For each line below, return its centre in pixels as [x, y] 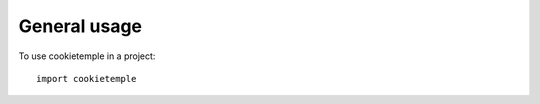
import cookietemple [86, 78]
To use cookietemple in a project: [87, 56]
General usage [80, 26]
